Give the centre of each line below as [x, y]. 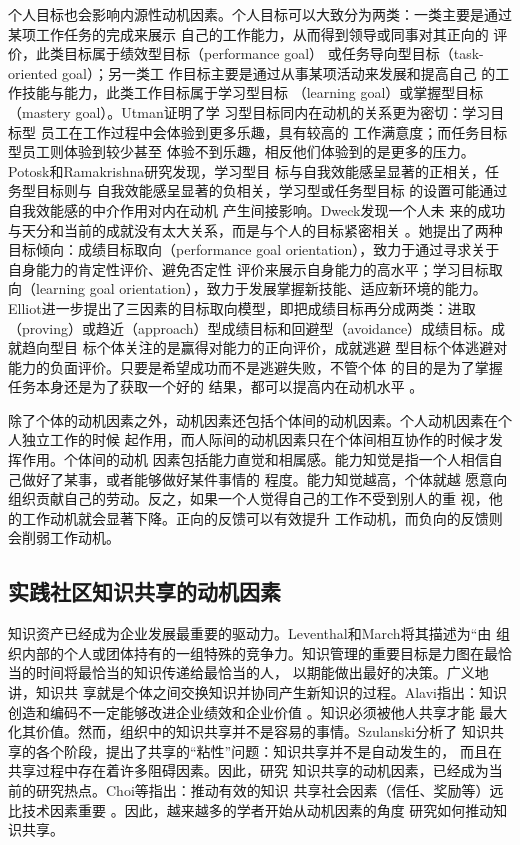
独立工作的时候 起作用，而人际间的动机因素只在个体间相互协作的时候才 [255, 439]
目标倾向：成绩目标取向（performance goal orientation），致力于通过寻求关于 [254, 249]
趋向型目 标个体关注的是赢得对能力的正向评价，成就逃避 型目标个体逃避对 [264, 347]
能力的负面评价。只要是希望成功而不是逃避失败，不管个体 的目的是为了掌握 [255, 366]
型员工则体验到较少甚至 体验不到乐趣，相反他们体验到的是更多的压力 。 [241, 151]
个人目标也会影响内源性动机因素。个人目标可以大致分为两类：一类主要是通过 [260, 14]
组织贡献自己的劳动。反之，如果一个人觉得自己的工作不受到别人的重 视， [248, 498]
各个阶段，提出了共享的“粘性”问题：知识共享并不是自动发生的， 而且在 [268, 750]
